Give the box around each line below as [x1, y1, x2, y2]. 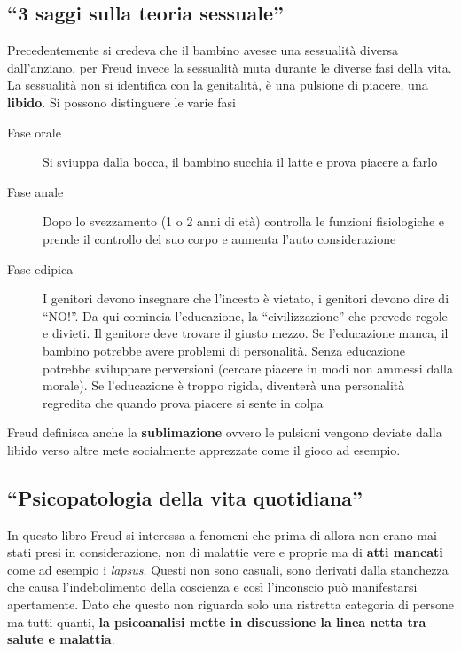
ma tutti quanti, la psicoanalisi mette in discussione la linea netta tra [7, 612, 426, 631]
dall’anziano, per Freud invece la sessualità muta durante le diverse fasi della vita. [7, 58, 452, 76]
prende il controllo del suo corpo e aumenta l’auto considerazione [43, 229, 396, 247]
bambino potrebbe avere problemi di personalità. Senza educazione [43, 341, 405, 359]
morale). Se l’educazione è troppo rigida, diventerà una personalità [43, 376, 405, 395]
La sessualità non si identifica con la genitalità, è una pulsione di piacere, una [7, 75, 428, 94]
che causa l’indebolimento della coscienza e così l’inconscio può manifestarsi [7, 577, 418, 596]
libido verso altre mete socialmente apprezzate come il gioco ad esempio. [7, 440, 401, 459]
